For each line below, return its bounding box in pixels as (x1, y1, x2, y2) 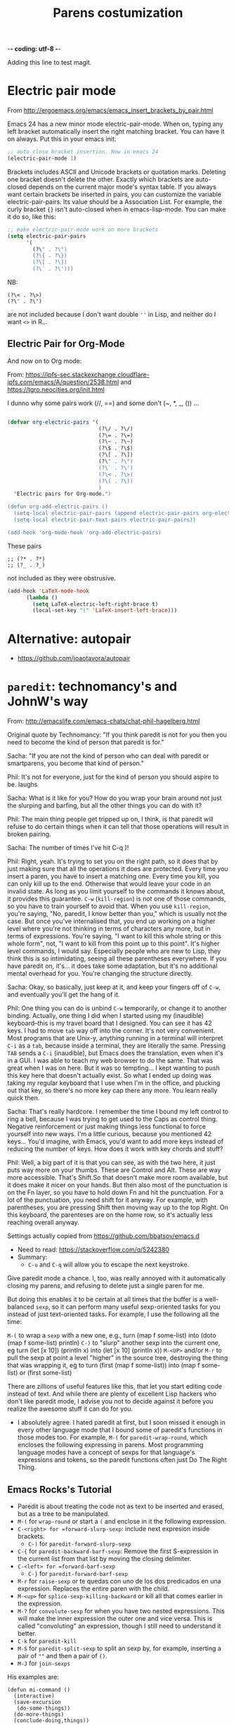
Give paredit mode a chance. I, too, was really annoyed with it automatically (7, 1274, 226, 1282)
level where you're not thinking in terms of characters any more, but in (7, 924, 211, 933)
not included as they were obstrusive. (7, 573, 117, 582)
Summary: (17, 1253, 48, 1261)
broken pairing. (7, 830, 51, 839)
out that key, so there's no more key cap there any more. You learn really (7, 1086, 218, 1095)
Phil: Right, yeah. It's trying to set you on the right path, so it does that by (7, 857, 218, 866)
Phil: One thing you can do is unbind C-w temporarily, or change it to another (7, 1004, 227, 1012)
